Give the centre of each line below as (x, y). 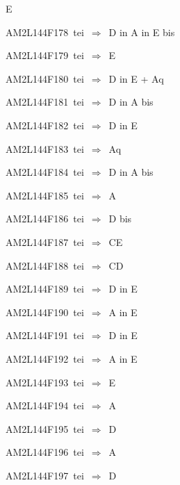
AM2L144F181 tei (45, 102)
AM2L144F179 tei (45, 55)
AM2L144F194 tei (45, 405)
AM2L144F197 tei (45, 475)
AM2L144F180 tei (45, 78)
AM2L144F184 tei (45, 172)
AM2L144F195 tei (45, 428)
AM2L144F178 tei (45, 32)
